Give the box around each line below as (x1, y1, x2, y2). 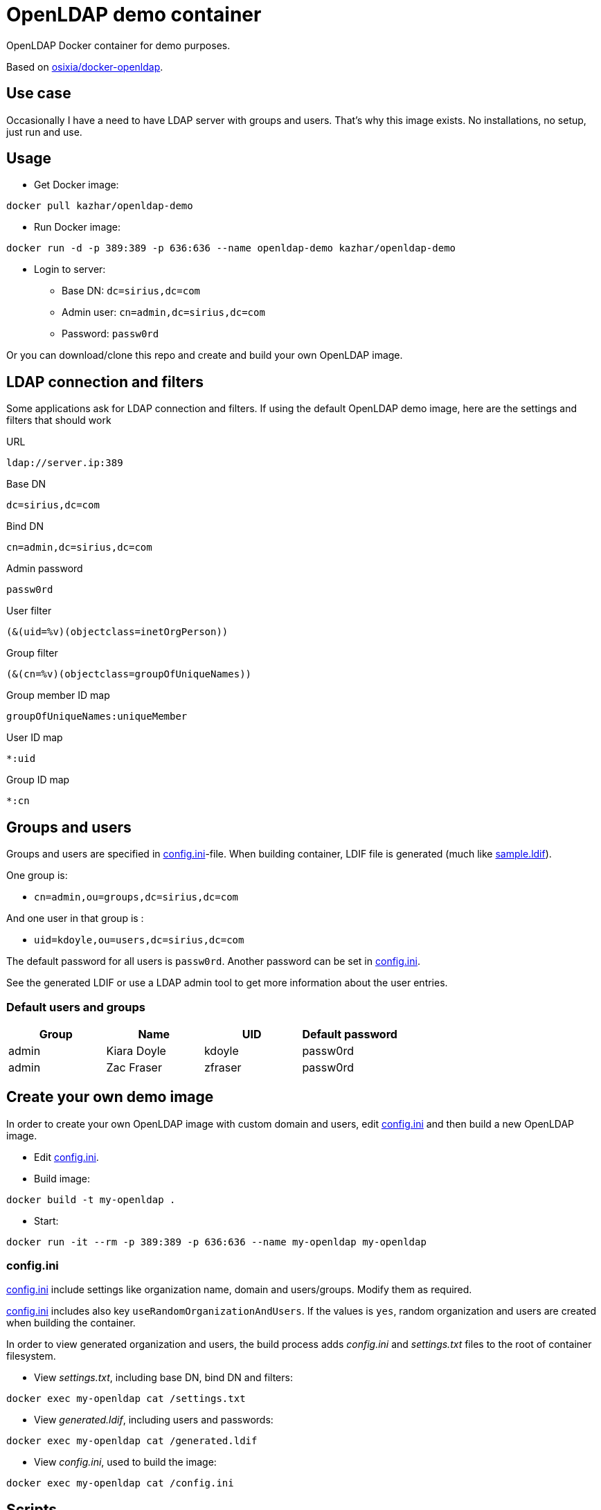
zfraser (204, 1060, 242, 1074)
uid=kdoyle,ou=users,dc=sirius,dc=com (34, 934, 244, 946)
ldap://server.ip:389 (6, 457, 123, 469)
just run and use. (6, 125, 82, 138)
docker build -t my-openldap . (6, 1193, 176, 1205)
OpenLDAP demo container (6, 3, 262, 26)
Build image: (34, 1172, 91, 1184)
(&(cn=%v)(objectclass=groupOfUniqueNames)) (6, 668, 252, 680)
